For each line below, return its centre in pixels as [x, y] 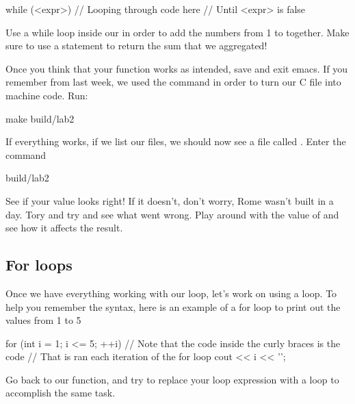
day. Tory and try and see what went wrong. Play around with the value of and [172, 214]
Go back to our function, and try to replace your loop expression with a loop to [172, 379]
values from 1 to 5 [43, 320]
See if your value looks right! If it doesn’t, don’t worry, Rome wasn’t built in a [170, 200]
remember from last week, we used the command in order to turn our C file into [173, 82]
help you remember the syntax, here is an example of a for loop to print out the [173, 306]
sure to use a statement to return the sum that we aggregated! [136, 46]
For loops [39, 265]
